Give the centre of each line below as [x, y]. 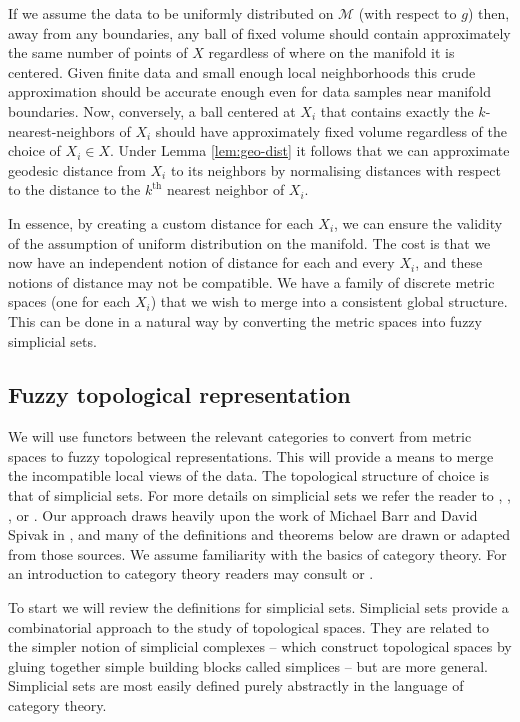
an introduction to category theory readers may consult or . [191, 573]
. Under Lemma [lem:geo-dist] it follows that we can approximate [310, 150]
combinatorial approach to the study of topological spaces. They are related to [249, 626]
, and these [449, 262]
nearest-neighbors [61, 130]
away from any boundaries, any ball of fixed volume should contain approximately [259, 32]
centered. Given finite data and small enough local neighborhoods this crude [242, 71]
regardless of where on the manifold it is [331, 52]
